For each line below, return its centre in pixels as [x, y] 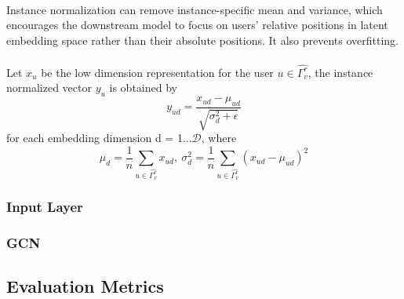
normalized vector [49, 88]
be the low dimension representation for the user [157, 72]
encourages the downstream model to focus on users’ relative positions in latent [197, 25]
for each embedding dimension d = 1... [99, 138]
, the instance [340, 72]
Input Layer [45, 207]
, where [219, 138]
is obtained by [143, 88]
